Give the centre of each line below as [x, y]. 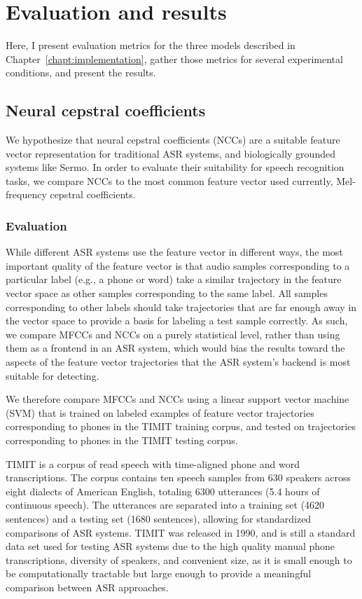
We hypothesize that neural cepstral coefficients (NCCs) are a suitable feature [173, 140]
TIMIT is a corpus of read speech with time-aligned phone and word [153, 463]
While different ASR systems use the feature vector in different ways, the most [174, 252]
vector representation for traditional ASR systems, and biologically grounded [170, 153]
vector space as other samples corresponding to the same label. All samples [167, 293]
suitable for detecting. [53, 375]
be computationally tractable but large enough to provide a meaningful [159, 573]
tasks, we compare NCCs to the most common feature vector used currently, [169, 180]
